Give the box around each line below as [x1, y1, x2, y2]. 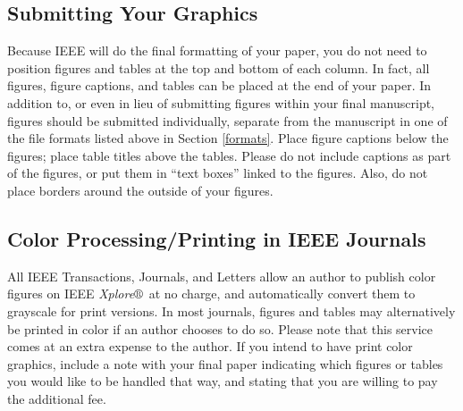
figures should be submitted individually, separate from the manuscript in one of [7, 111, 448, 130]
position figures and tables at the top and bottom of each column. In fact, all [7, 58, 430, 77]
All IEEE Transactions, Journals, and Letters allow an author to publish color [7, 266, 436, 285]
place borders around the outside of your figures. [7, 180, 274, 199]
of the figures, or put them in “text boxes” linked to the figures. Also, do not [7, 164, 428, 182]
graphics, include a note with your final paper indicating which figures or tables [7, 354, 443, 373]
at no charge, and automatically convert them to [148, 284, 416, 303]
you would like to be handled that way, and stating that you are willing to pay [7, 372, 438, 390]
